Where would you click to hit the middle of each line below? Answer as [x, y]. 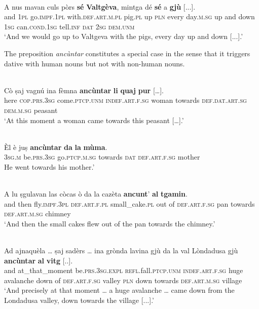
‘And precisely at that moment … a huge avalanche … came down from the [119, 290]
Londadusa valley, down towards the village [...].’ [79, 300]
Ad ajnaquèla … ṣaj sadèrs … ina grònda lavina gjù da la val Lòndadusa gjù [121, 250]
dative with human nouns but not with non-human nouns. [95, 63]
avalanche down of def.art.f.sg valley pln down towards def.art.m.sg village [123, 280]
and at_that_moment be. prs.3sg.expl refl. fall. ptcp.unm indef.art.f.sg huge [124, 270]
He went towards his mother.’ [49, 166]
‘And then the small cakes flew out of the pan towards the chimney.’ [110, 223]
